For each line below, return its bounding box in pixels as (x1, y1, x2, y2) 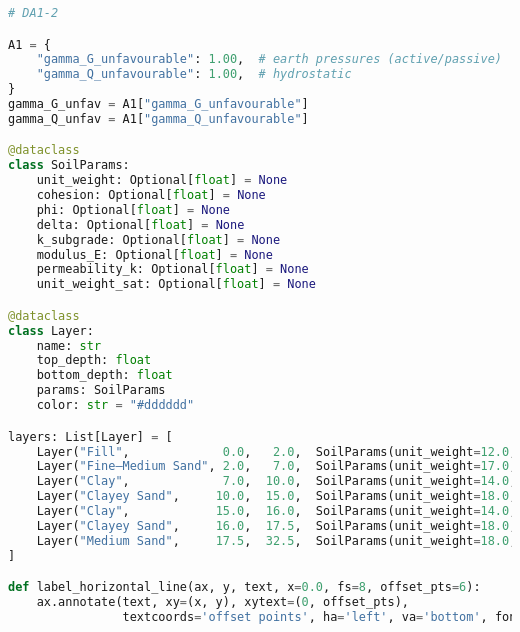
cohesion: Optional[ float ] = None (36, 188, 266, 203)
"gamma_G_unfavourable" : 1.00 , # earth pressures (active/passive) (36, 52, 502, 67)
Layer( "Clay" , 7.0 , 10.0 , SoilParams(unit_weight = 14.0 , (36, 474, 517, 489)
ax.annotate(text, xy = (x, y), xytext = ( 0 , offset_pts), (36, 595, 409, 610)
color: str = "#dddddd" (36, 398, 195, 413)
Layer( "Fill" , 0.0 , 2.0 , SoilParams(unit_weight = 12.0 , (36, 444, 517, 459)
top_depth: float (36, 353, 152, 368)
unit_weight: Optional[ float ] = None (36, 173, 288, 188)
